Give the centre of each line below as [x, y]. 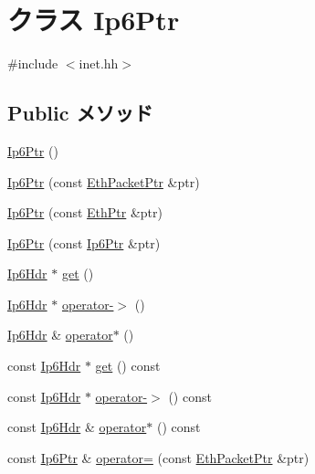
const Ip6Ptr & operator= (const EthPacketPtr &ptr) [158, 457]
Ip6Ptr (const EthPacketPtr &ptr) [104, 181]
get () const [128, 366]
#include [33, 63]
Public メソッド [80, 113]
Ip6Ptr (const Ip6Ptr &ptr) [84, 242]
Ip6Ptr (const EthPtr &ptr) [85, 212]
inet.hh [99, 63]
